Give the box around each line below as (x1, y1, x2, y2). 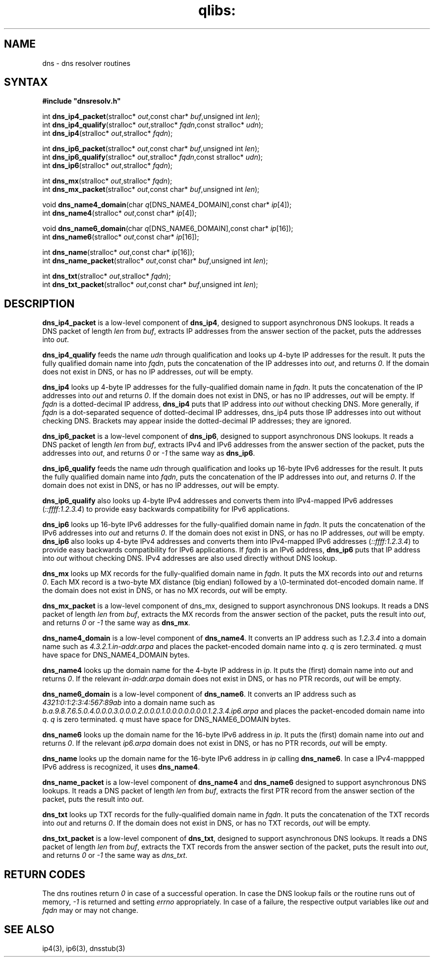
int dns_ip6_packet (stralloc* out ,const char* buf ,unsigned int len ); (42, 144, 260, 153)
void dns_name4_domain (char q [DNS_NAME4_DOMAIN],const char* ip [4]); (42, 200, 292, 209)
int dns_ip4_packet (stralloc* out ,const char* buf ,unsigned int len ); (42, 112, 260, 121)
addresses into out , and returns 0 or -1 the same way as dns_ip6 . (42, 449, 255, 458)
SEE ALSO (4, 923, 54, 936)
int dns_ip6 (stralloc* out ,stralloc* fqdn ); (42, 161, 173, 170)
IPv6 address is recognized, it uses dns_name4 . (42, 763, 200, 772)
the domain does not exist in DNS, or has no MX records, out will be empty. (42, 586, 287, 595)
